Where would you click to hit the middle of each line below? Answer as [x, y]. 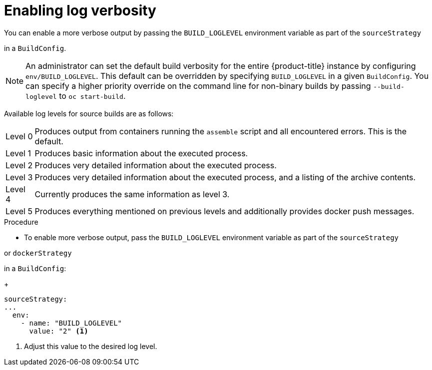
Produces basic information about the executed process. [141, 153]
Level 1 [18, 153]
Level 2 [19, 165]
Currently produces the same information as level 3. [132, 194]
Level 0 [19, 136]
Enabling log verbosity [80, 10]
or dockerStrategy [38, 253]
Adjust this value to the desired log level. [91, 346]
